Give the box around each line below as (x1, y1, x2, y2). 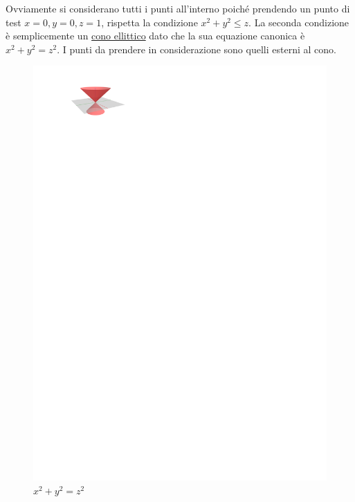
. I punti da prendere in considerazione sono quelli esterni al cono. (57, 41, 336, 56)
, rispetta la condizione (101, 15, 198, 29)
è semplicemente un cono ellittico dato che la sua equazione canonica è (6, 28, 305, 43)
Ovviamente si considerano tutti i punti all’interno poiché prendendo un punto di (6, 1, 350, 15)
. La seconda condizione (248, 15, 349, 29)
